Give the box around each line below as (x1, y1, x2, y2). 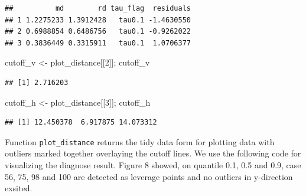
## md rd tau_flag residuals (5, 4, 191, 12)
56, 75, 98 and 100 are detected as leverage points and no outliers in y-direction (5, 170, 293, 182)
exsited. (5, 182, 32, 194)
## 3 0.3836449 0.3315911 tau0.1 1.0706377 (5, 38, 191, 47)
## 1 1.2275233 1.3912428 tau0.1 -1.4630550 (5, 15, 191, 24)
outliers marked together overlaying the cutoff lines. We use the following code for (5, 147, 301, 159)
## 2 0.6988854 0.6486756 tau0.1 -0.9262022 (5, 27, 191, 36)
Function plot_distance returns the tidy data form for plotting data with (5, 135, 275, 148)
